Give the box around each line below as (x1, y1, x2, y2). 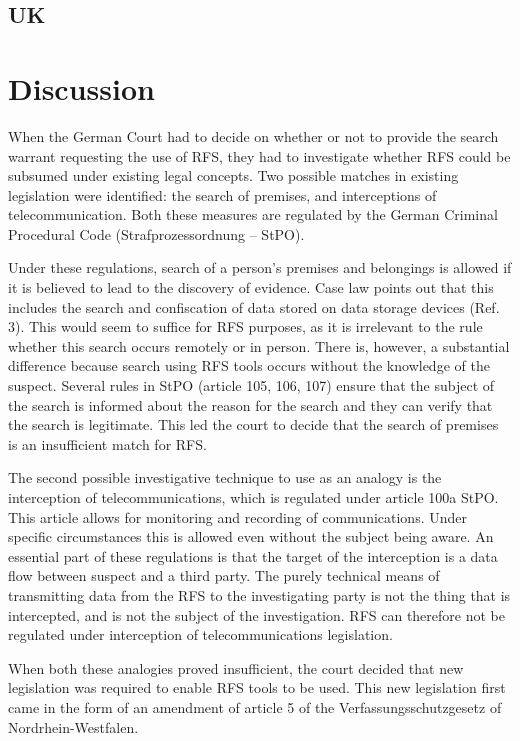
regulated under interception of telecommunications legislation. (8, 624, 393, 645)
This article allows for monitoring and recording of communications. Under (8, 506, 467, 527)
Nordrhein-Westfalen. (8, 716, 139, 737)
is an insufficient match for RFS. (8, 433, 207, 454)
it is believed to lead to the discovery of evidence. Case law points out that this (8, 277, 494, 298)
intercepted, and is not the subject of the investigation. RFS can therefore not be (8, 604, 505, 625)
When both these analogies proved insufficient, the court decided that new (8, 657, 464, 678)
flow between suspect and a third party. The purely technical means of (8, 565, 440, 586)
